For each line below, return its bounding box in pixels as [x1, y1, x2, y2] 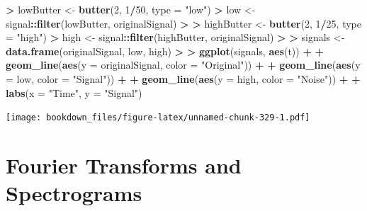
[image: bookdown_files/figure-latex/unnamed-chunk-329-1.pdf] [6, 113, 310, 123]
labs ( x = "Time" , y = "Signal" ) [6, 85, 142, 100]
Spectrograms [6, 178, 142, 207]
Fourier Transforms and [6, 151, 242, 179]
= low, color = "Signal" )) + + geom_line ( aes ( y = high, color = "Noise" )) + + [6, 71, 361, 86]
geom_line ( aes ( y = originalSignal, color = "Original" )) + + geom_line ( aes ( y [6, 57, 361, 72]
